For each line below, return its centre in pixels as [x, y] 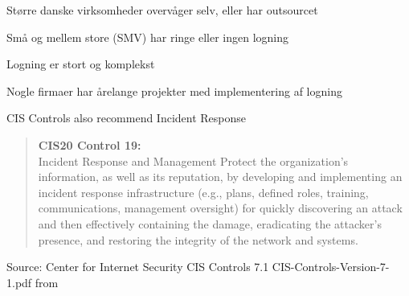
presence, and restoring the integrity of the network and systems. [198, 239]
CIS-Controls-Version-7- [331, 267]
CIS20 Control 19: [90, 144]
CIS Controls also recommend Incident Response [127, 118]
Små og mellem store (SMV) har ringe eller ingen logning [148, 37]
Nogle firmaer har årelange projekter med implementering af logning [174, 90]
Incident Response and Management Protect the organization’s [193, 160]
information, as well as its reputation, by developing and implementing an [220, 177]
